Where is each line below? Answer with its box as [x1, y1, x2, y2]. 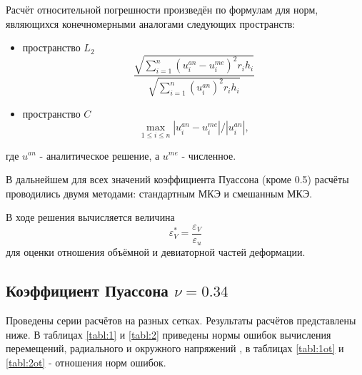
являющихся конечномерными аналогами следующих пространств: [6, 16, 296, 31]
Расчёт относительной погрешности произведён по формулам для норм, [6, 2, 318, 16]
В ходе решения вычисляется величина [6, 210, 175, 225]
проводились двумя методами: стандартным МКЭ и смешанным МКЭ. [6, 185, 313, 200]
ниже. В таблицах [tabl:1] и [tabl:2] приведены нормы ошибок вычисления [6, 327, 331, 341]
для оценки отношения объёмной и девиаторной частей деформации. [6, 245, 306, 260]
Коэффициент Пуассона [6, 279, 169, 302]
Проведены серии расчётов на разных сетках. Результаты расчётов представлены [6, 313, 356, 328]
